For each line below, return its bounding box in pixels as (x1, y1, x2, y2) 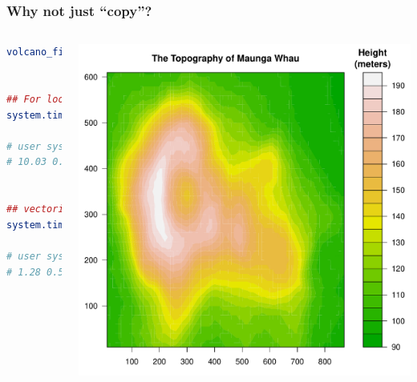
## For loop (6, 94, 70, 105)
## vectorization (6, 203, 99, 215)
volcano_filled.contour (6, 46, 133, 58)
